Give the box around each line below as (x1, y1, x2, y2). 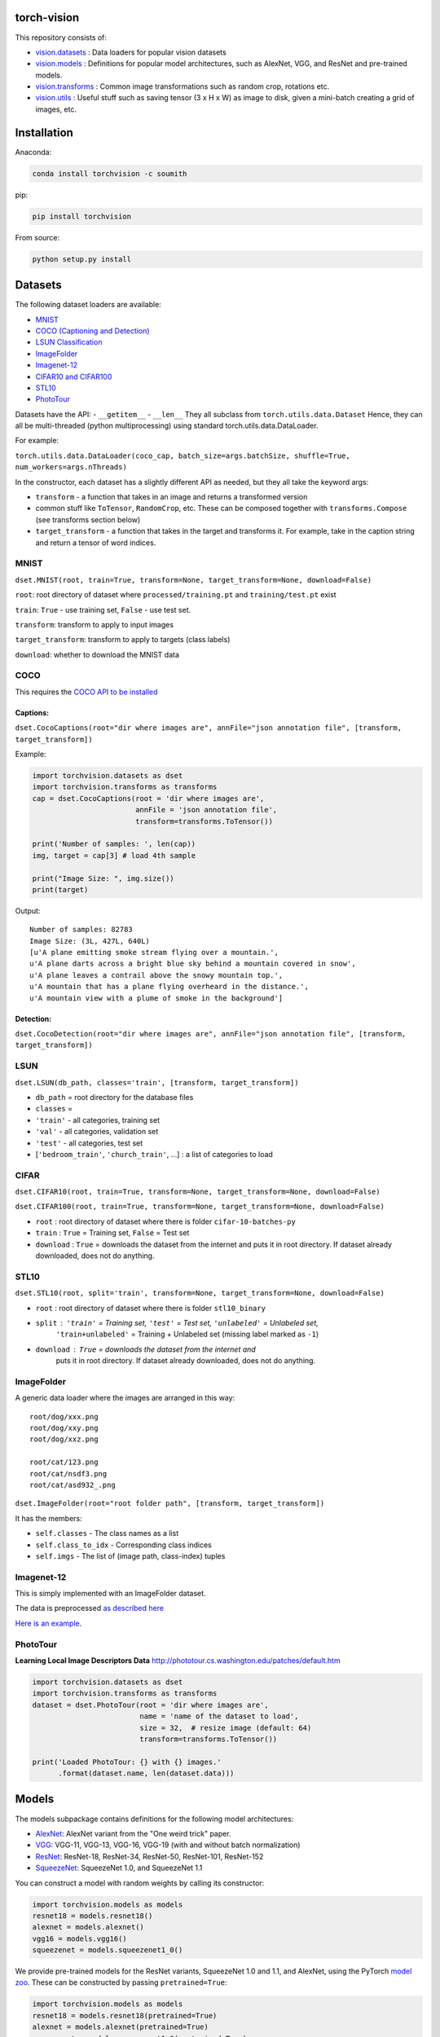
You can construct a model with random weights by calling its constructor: (15, 1878, 265, 1888)
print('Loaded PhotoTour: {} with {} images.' (32, 1757, 222, 1766)
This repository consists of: (15, 33, 108, 42)
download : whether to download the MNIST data (15, 649, 179, 659)
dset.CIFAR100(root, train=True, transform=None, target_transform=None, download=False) (15, 1202, 385, 1212)
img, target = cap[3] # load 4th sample (32, 851, 196, 860)
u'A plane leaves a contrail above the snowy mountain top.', (29, 970, 284, 979)
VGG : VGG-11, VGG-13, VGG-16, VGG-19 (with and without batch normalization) (35, 1840, 301, 1850)
